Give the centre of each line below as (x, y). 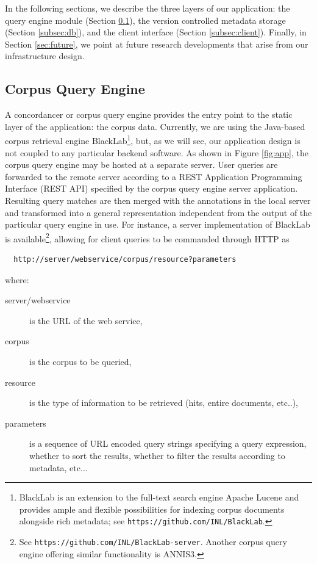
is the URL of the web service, (86, 320)
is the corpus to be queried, (80, 361)
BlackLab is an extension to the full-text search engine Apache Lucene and (159, 497)
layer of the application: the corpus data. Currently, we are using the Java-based (155, 126)
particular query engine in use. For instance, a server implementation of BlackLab (158, 224)
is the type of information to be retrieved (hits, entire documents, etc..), (164, 403)
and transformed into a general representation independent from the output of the (158, 212)
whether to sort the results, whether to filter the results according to (157, 455)
